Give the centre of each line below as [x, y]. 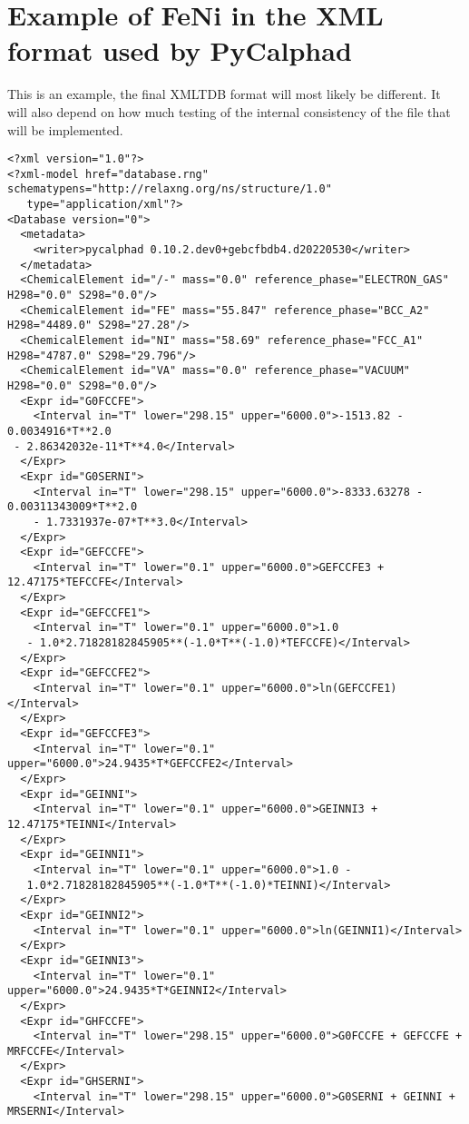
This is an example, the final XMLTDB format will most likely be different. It [224, 94]
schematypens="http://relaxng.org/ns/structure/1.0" [170, 189]
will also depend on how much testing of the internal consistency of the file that [229, 111]
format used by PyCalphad [180, 50]
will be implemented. [65, 129]
